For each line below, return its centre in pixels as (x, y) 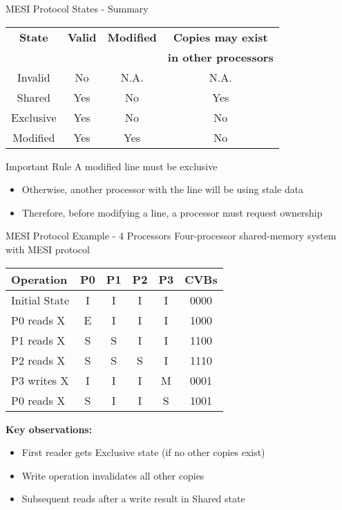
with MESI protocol (48, 249)
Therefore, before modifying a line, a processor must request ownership (172, 212)
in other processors (220, 57)
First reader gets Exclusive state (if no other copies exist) (143, 452)
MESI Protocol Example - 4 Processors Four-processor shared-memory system (171, 236)
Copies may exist (220, 37)
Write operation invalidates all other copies (113, 475)
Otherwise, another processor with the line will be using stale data (163, 189)
